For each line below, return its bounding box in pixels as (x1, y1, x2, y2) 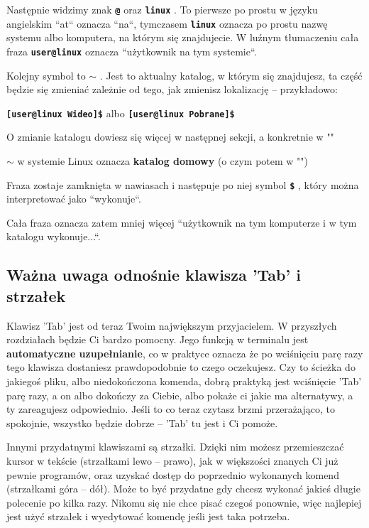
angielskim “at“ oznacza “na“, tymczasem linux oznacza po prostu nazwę (6, 16, 328, 31)
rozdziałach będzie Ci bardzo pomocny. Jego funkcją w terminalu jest (6, 332, 309, 347)
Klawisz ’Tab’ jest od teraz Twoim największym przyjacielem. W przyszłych (6, 318, 337, 333)
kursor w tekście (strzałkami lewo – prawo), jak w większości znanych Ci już (6, 453, 338, 468)
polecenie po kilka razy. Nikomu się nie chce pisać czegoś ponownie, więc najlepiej (6, 495, 362, 510)
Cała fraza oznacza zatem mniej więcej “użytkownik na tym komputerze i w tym (6, 215, 357, 230)
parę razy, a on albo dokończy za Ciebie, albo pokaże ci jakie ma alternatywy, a (6, 387, 353, 402)
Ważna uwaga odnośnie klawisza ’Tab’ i (6, 264, 301, 286)
